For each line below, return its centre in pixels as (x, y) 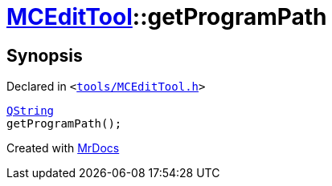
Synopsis (45, 55)
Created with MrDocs (63, 148)
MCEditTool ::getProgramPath (167, 17)
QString (31, 111)
